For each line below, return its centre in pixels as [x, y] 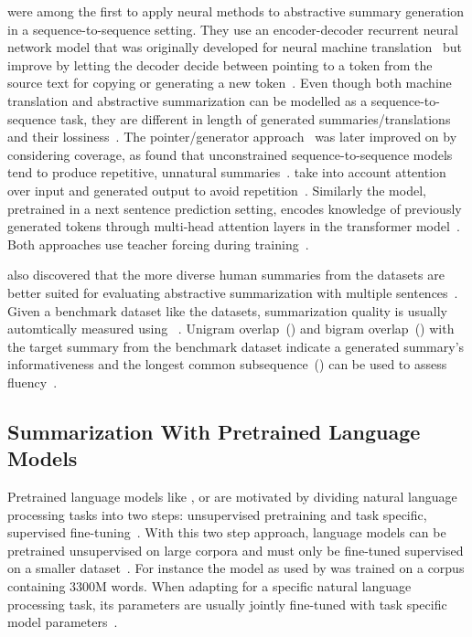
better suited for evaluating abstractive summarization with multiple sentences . [233, 292]
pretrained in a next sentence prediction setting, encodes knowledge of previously [235, 208]
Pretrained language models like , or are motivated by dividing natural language [232, 497]
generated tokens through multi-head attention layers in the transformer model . [234, 226]
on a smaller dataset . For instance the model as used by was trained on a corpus [236, 568]
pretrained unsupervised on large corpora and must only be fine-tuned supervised [236, 550]
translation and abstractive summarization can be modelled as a [188, 100]
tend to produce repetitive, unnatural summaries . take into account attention [227, 172]
